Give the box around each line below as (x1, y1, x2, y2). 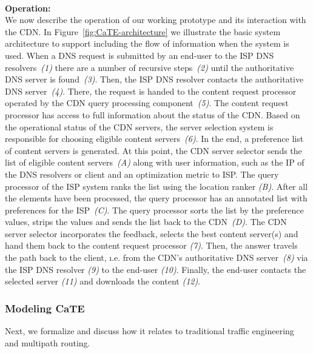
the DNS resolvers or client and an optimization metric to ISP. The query (5, 167, 279, 180)
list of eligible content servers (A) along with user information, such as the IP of (5, 156, 305, 169)
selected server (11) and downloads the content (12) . (5, 275, 201, 287)
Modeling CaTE (5, 300, 85, 315)
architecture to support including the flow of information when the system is (5, 37, 289, 50)
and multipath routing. (5, 336, 90, 349)
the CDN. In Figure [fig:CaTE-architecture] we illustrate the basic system (5, 25, 281, 38)
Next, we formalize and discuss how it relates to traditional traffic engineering (5, 324, 294, 337)
